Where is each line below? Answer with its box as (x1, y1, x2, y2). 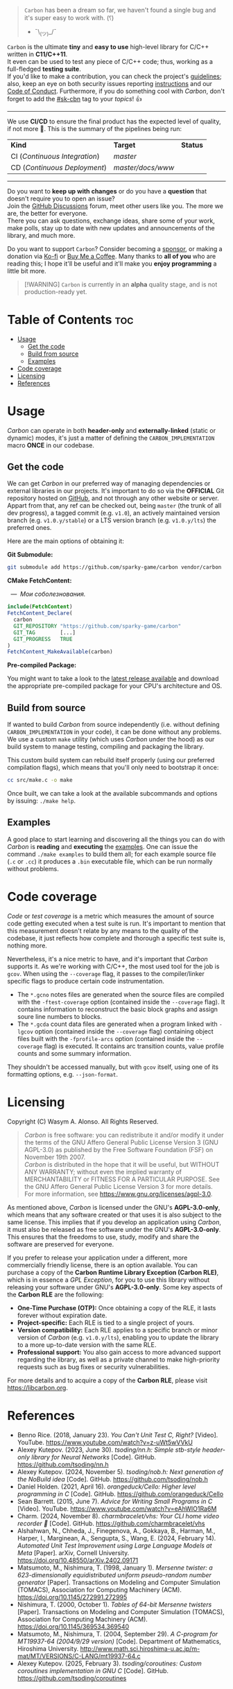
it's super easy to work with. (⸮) (24, 14, 114, 22)
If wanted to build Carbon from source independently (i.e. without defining (7, 721, 220, 729)
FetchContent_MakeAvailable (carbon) (7, 649, 113, 655)
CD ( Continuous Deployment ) (10, 162, 107, 172)
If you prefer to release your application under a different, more (7, 1253, 188, 1262)
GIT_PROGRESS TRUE (13, 635, 73, 642)
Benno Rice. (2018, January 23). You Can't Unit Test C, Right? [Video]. (17, 1430, 218, 1439)
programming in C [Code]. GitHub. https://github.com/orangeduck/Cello (17, 1489, 224, 1498)
